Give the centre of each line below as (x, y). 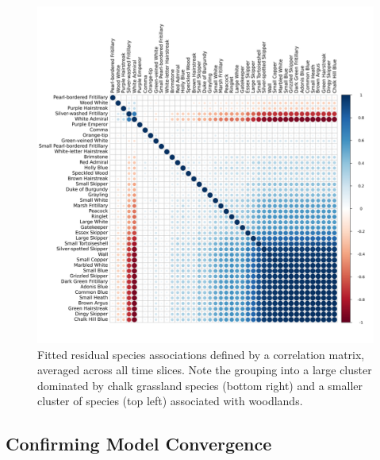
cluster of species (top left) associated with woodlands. (170, 401)
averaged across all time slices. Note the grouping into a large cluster (205, 370)
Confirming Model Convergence (139, 444)
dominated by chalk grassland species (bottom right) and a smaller (200, 385)
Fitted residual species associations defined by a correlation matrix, (201, 354)
